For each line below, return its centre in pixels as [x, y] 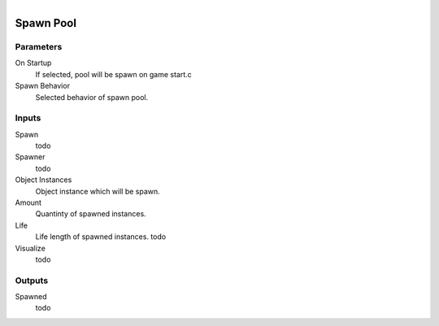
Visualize [30, 248]
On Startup [33, 63]
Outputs [32, 280]
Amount [28, 202]
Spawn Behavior [43, 86]
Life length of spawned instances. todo [101, 237]
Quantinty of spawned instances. [91, 214]
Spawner [30, 157]
